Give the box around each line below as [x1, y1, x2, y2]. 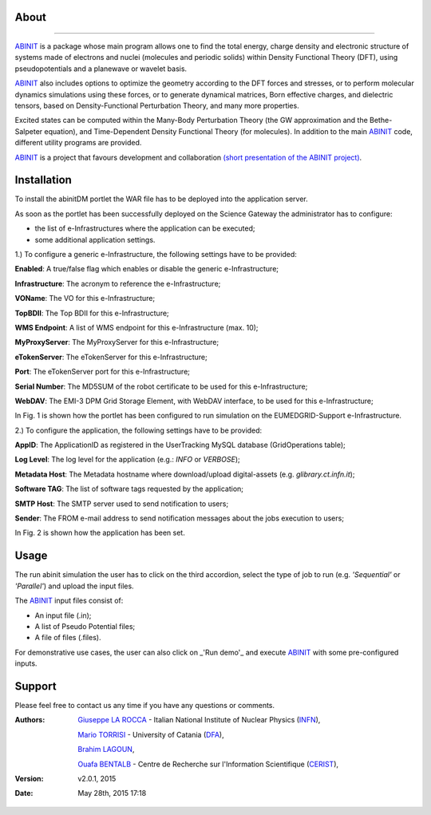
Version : [14, 773, 44, 783]
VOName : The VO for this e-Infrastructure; [14, 294, 156, 303]
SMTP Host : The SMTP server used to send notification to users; [14, 499, 229, 508]
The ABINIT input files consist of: [14, 595, 124, 606]
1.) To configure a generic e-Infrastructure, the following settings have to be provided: [14, 250, 297, 259]
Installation [14, 173, 72, 187]
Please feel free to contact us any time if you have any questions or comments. [14, 700, 275, 710]
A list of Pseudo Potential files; [34, 621, 136, 631]
